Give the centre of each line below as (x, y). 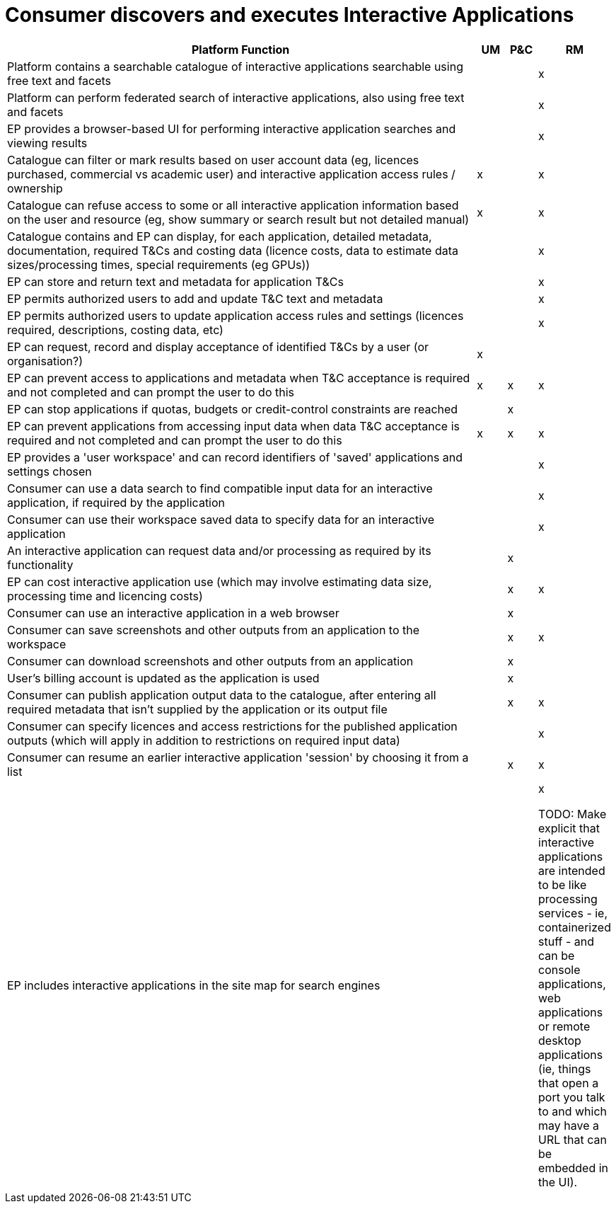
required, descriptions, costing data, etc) (115, 330)
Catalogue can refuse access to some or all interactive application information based (233, 205)
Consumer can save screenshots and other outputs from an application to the (214, 630)
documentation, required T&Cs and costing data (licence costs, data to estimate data (233, 250)
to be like (563, 884)
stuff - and (566, 941)
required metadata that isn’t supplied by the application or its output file (197, 709)
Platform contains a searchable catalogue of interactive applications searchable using (235, 66)
